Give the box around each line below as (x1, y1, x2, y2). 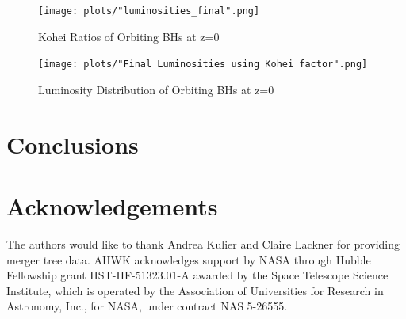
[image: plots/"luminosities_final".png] (38, 6, 260, 17)
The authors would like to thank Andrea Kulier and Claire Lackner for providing (6, 236, 400, 252)
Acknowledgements (6, 190, 218, 222)
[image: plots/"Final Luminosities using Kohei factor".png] (38, 59, 368, 70)
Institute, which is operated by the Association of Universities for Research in (6, 282, 384, 298)
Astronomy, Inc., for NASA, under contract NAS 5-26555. (6, 298, 288, 314)
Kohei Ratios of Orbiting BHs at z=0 (38, 28, 220, 44)
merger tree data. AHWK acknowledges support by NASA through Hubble (6, 251, 371, 268)
